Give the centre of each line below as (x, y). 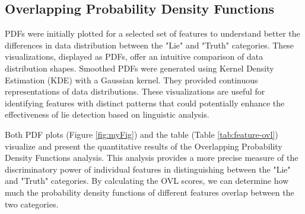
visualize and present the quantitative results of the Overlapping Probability (144, 146)
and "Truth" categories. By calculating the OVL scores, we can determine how (147, 181)
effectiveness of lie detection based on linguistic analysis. (107, 114)
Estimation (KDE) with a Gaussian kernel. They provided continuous (131, 80)
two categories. (32, 204)
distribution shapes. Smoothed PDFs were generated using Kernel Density (139, 68)
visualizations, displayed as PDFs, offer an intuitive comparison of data (134, 56)
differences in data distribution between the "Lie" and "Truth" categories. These (150, 45)
